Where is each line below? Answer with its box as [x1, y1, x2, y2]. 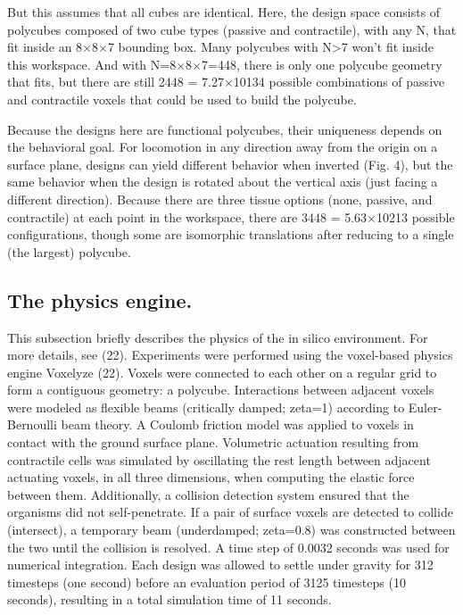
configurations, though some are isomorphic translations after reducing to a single [7, 225, 454, 244]
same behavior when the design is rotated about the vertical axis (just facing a [7, 172, 438, 191]
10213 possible [376, 207, 455, 226]
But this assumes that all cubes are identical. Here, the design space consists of [7, 3, 441, 21]
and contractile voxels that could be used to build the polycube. [7, 89, 357, 108]
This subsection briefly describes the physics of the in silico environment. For [7, 328, 428, 346]
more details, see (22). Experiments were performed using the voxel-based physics [7, 345, 453, 364]
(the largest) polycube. [7, 242, 131, 261]
